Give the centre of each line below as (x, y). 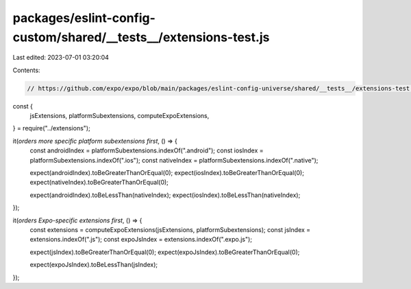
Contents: (26, 70)
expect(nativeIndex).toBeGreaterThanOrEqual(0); (99, 183)
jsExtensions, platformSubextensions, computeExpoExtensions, (120, 116)
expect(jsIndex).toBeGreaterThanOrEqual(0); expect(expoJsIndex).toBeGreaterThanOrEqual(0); (165, 252)
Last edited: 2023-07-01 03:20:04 (61, 58)
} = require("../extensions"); (51, 128)
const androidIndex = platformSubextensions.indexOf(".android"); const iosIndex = (147, 150)
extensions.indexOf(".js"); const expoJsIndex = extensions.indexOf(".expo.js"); (141, 240)
